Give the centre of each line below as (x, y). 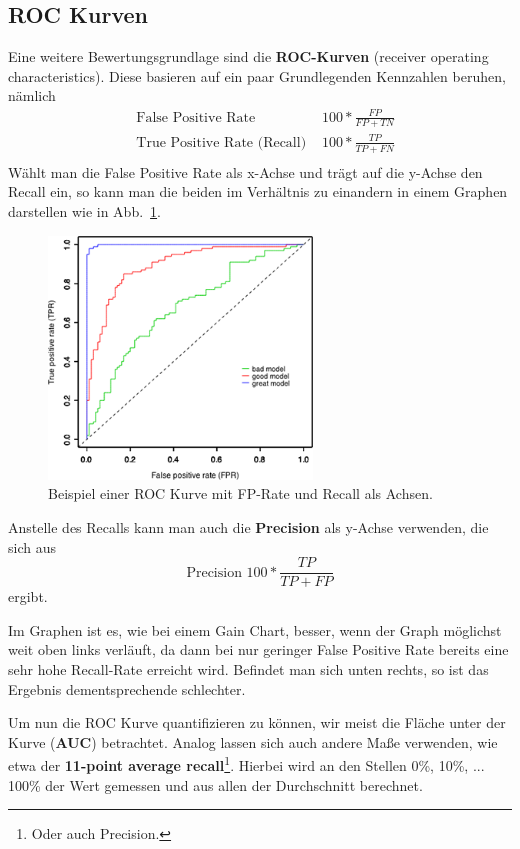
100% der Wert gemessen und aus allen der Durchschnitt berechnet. (215, 784)
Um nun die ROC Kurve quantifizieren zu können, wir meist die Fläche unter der (257, 722)
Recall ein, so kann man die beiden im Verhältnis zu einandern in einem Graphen (258, 191)
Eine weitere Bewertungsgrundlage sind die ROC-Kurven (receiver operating (248, 56)
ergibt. (28, 596)
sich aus (32, 546)
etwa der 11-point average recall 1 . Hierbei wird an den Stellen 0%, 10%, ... (246, 764)
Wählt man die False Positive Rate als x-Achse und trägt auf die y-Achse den (245, 171)
